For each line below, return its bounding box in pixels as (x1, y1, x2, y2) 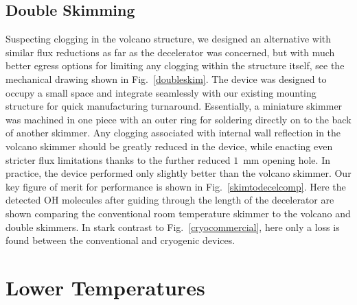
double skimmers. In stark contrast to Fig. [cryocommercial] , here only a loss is (5, 219, 340, 234)
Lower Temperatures (5, 273, 205, 301)
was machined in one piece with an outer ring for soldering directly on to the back (5, 112, 352, 126)
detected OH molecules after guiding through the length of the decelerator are (5, 193, 334, 207)
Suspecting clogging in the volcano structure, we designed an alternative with (5, 32, 332, 46)
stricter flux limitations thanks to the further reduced (5, 152, 231, 167)
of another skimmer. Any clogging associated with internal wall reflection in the (5, 125, 341, 140)
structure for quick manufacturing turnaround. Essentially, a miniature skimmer (5, 99, 343, 113)
